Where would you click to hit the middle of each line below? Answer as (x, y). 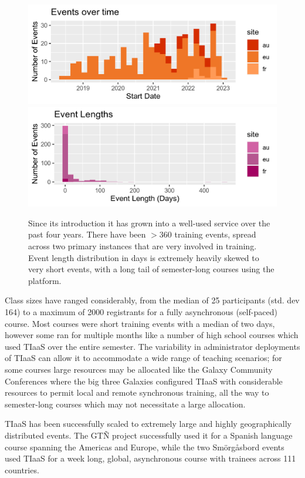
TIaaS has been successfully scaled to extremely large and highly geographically (148, 424)
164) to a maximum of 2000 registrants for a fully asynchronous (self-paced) (141, 312)
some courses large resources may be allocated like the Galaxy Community (139, 369)
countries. (22, 469)
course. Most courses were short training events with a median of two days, (140, 323)
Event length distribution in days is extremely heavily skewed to (144, 257)
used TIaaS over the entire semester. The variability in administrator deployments (152, 346)
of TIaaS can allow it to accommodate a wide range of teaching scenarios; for (143, 358)
